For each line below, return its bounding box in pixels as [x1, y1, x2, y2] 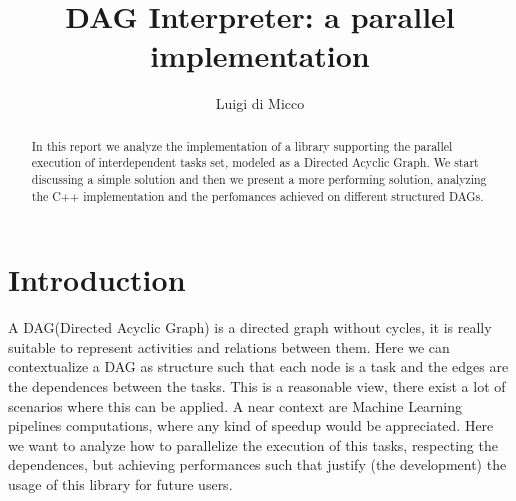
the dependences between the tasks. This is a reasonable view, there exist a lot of [8, 376, 506, 397]
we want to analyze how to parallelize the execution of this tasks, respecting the [8, 434, 498, 455]
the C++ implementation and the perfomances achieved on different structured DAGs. [31, 187, 484, 204]
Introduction [8, 259, 186, 300]
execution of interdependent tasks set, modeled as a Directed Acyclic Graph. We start [31, 154, 479, 171]
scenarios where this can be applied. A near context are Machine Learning [8, 395, 463, 416]
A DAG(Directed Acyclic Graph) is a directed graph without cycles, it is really [8, 317, 492, 338]
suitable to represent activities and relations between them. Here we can [8, 336, 450, 357]
